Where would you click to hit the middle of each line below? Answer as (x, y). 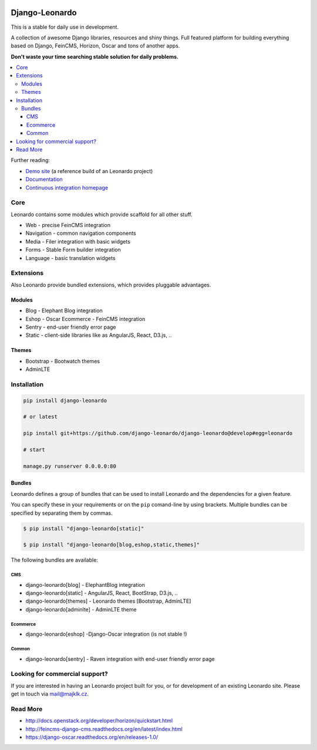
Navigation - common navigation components (81, 233)
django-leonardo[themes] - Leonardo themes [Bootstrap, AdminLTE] (108, 601)
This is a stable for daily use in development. (65, 27)
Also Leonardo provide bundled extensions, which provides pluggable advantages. (111, 285)
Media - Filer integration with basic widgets (78, 241)
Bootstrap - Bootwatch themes (63, 361)
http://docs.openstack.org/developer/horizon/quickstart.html (99, 721)
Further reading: (30, 160)
